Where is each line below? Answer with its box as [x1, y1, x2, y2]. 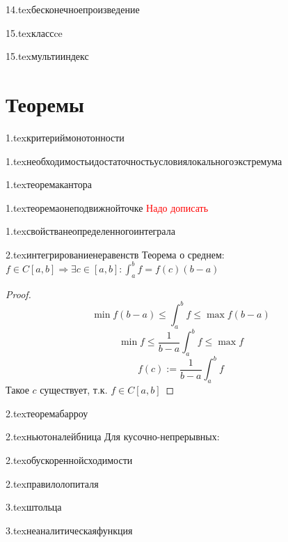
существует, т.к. [40, 382, 108, 397]
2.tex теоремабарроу [6, 405, 88, 420]
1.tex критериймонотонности [6, 130, 125, 144]
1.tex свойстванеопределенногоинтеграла [6, 224, 175, 238]
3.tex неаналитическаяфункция [6, 522, 133, 537]
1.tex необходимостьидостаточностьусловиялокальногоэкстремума [6, 153, 282, 168]
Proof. [6, 286, 31, 301]
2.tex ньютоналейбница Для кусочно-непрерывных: [6, 429, 220, 444]
